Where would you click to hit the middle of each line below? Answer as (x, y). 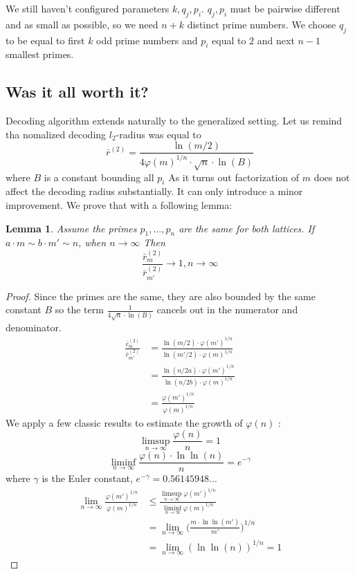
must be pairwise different (285, 8)
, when (92, 242)
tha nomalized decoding (56, 134)
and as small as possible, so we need (82, 24)
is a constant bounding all (99, 177)
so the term (79, 309)
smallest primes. (40, 54)
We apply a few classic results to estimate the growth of (124, 422)
